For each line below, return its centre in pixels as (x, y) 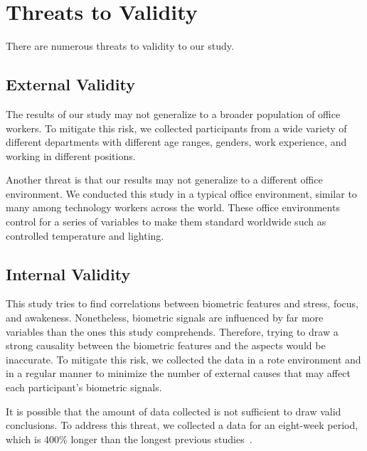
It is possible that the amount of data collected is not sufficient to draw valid (174, 411)
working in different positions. (71, 155)
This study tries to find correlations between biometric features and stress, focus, (182, 303)
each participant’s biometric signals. (84, 387)
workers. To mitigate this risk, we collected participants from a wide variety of (176, 128)
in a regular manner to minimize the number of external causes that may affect (178, 373)
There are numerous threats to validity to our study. (120, 46)
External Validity (70, 84)
